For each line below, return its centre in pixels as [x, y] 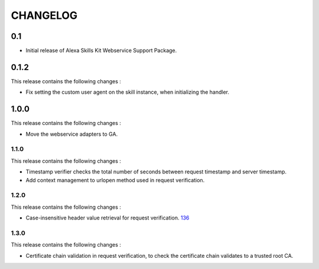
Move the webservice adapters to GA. [72, 134]
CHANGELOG [44, 15]
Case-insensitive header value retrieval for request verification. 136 [108, 218]
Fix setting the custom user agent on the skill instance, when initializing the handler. [128, 92]
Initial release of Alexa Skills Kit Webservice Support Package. [101, 51]
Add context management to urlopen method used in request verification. [115, 180]
